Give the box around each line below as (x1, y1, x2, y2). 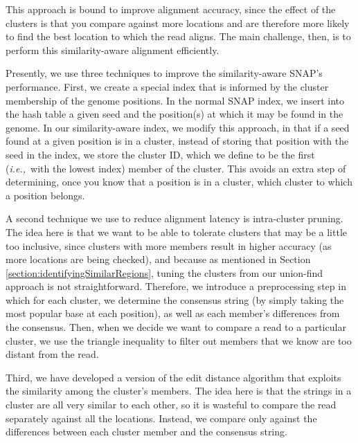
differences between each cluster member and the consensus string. (6, 424, 287, 439)
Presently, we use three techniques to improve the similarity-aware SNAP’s (6, 66, 323, 80)
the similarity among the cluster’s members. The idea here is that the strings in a (6, 383, 352, 398)
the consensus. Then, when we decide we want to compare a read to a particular (6, 320, 346, 334)
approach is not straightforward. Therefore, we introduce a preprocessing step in (6, 279, 346, 293)
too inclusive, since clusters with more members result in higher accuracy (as (6, 238, 332, 253)
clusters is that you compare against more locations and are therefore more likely (6, 15, 350, 30)
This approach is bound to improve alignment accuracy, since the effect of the (6, 2, 336, 16)
